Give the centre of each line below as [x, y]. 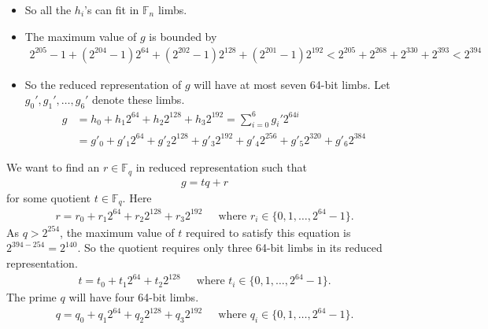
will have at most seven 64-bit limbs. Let [292, 84]
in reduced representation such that [221, 167]
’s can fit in [112, 9]
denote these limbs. [139, 100]
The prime [31, 297]
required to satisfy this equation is [268, 232]
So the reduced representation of [103, 84]
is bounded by [183, 36]
